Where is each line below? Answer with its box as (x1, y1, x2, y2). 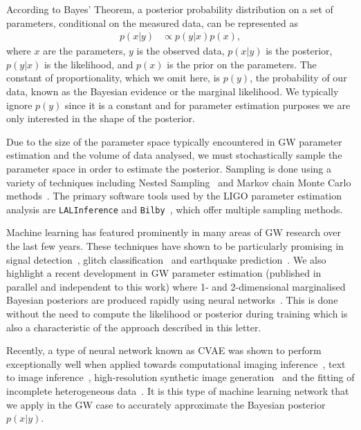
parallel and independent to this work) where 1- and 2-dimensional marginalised (6, 279, 346, 293)
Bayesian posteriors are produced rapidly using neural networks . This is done (6, 293, 338, 307)
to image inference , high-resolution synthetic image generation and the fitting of (6, 370, 355, 384)
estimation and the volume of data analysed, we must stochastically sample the (6, 148, 342, 162)
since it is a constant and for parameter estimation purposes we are (65, 97, 351, 112)
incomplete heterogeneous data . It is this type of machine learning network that (6, 383, 349, 398)
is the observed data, (136, 43, 225, 58)
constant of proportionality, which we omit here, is (6, 70, 221, 85)
